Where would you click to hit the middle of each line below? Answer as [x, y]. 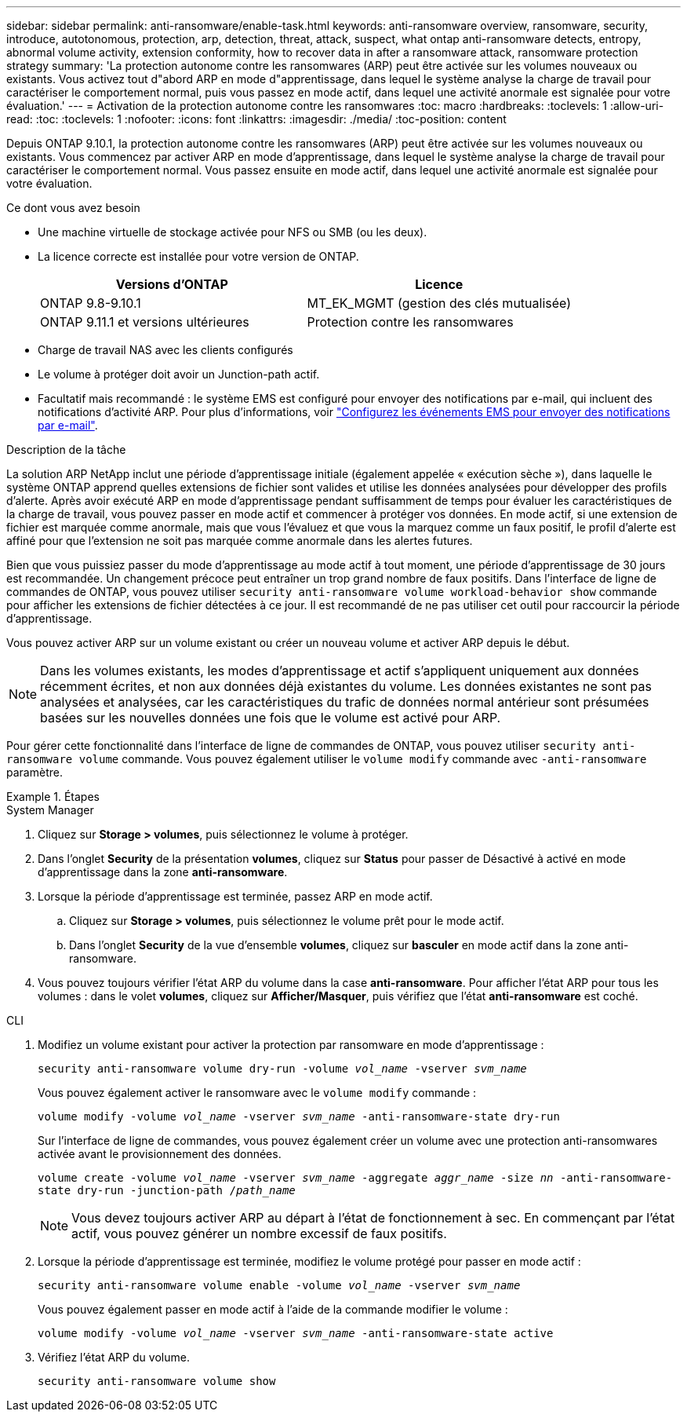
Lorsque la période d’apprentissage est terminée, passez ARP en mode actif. [235, 896]
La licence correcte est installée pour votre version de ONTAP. [198, 256]
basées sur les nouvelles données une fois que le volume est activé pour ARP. [271, 718]
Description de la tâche [66, 450]
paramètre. [35, 772]
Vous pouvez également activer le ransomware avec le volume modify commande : [257, 1093]
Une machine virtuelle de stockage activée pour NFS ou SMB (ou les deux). [233, 232]
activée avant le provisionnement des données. [160, 1154]
